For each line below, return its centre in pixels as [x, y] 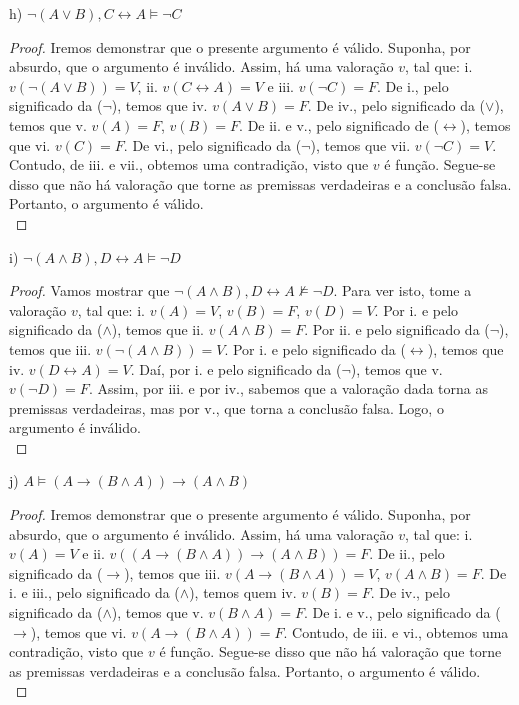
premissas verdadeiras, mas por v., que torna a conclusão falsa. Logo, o [226, 407]
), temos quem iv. [243, 592]
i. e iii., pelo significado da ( [94, 592]
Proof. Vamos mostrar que [89, 290]
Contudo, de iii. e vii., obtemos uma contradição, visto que [189, 164]
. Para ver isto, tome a [402, 290]
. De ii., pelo [407, 553]
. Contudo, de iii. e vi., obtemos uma [396, 631]
